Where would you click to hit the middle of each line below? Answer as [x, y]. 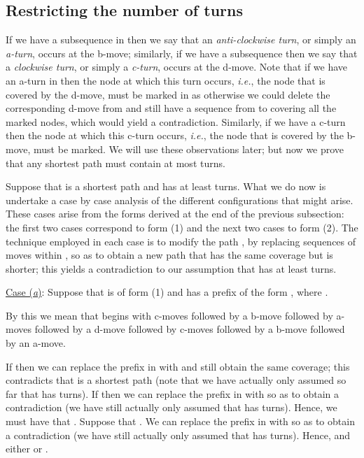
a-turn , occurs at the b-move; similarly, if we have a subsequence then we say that [182, 53]
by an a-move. [36, 343]
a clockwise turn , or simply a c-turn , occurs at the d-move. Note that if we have [177, 67]
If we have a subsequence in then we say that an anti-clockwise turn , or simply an [181, 40]
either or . [27, 449]
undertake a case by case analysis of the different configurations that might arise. [180, 200]
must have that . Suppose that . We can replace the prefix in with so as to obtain [180, 421]
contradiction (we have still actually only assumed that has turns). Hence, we [171, 407]
